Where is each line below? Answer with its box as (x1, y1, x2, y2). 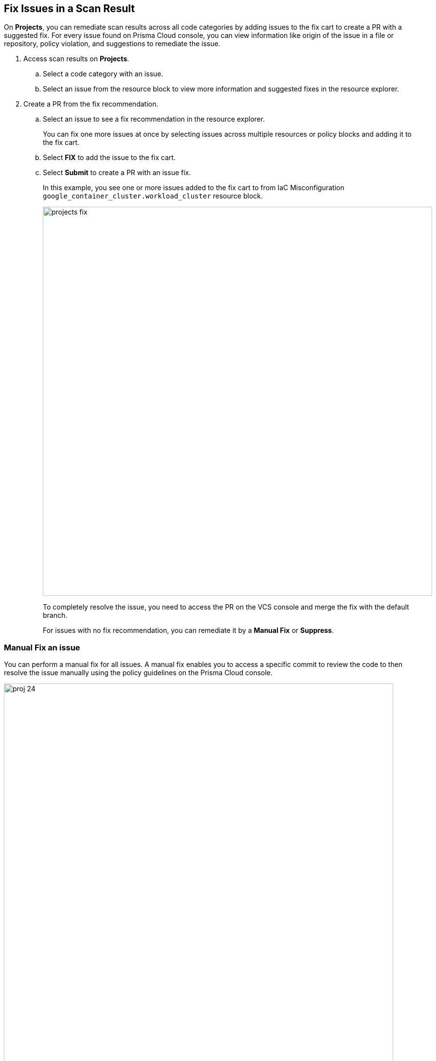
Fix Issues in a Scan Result (4, 2, 135, 15)
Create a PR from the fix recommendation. (23, 100, 159, 108)
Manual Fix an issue (4, 642, 80, 652)
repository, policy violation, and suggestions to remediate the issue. (4, 39, 220, 48)
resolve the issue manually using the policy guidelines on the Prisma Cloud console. (4, 668, 273, 677)
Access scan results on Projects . (23, 54, 129, 63)
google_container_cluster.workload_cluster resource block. (43, 192, 263, 200)
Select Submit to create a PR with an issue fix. (43, 168, 191, 177)
